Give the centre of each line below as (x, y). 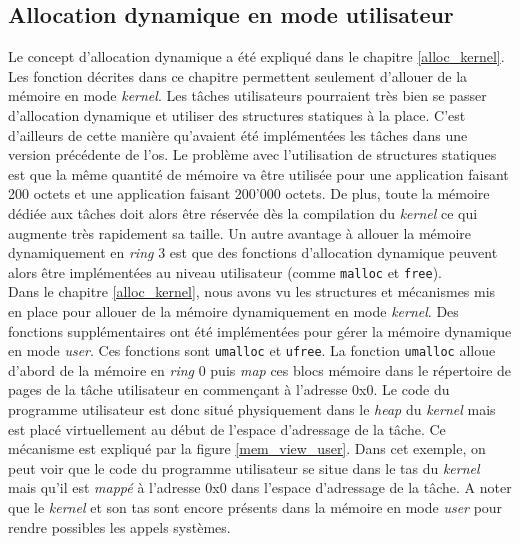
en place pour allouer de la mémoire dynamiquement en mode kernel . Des (233, 310)
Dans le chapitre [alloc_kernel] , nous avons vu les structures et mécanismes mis (252, 291)
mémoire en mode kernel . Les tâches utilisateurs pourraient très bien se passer (247, 95)
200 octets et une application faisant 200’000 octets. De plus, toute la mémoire (249, 193)
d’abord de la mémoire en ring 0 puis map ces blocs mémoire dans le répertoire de (260, 369)
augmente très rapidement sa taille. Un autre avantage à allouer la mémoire (240, 232)
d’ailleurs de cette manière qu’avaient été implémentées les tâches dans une (238, 134)
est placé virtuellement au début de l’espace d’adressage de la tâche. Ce (227, 428)
